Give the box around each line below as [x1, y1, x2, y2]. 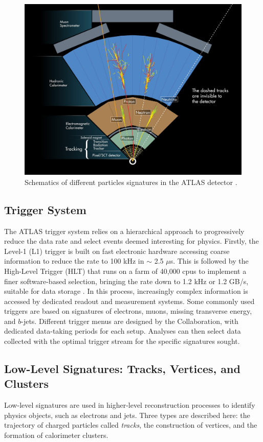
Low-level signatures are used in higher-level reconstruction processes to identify [4, 400, 255, 410]
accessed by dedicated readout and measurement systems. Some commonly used [4, 295, 255, 306]
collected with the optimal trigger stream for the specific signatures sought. [4, 336, 240, 346]
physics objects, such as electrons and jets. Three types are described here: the [4, 409, 250, 420]
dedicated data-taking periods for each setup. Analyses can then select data [4, 325, 241, 336]
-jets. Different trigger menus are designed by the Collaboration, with [21, 315, 238, 326]
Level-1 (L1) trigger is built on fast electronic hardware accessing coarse [4, 245, 230, 256]
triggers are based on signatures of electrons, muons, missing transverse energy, [4, 306, 252, 316]
